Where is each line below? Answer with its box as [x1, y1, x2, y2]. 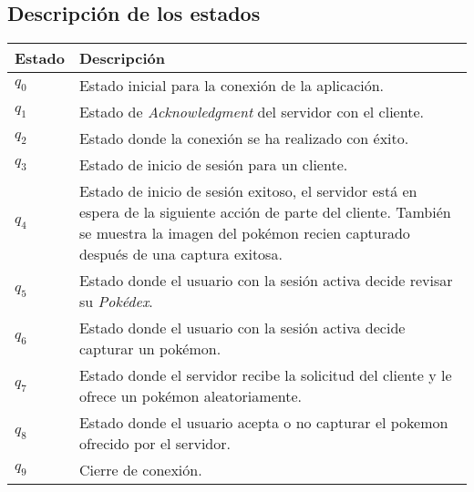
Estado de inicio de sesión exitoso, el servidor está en [78, 180, 417, 202]
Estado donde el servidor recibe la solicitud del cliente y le [78, 364, 452, 386]
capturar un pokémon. [78, 338, 222, 360]
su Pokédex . [78, 291, 153, 313]
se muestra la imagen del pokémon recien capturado [78, 222, 410, 244]
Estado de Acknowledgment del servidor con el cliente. [78, 101, 424, 123]
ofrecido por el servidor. [78, 433, 231, 455]
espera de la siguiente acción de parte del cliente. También [78, 201, 451, 223]
